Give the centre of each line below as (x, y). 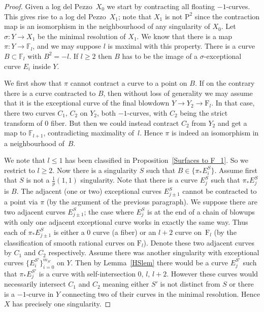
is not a (38, 180)
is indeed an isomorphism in (215, 133)
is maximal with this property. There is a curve (181, 46)
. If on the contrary (225, 83)
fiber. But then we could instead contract (115, 123)
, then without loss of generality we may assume (178, 93)
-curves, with (147, 112)
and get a (232, 123)
